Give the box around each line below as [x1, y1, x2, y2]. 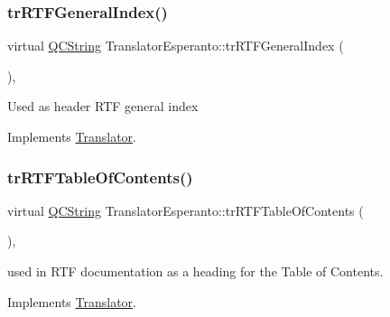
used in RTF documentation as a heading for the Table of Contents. [7, 262, 384, 280]
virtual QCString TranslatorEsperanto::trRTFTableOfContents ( [7, 200, 364, 219]
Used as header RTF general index [7, 97, 199, 116]
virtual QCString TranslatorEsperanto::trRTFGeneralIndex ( [7, 36, 344, 55]
